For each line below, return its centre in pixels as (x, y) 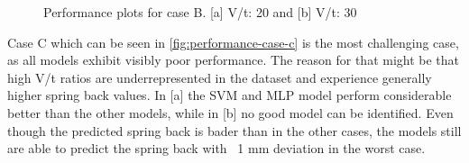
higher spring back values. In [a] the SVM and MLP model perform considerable (230, 95)
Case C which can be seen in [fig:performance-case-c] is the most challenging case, (233, 42)
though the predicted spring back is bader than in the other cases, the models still (234, 130)
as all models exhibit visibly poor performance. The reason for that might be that (234, 60)
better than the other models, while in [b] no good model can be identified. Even (230, 112)
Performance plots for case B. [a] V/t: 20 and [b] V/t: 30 (200, 12)
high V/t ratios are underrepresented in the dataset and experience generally (220, 77)
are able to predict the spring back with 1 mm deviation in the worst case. (216, 148)
